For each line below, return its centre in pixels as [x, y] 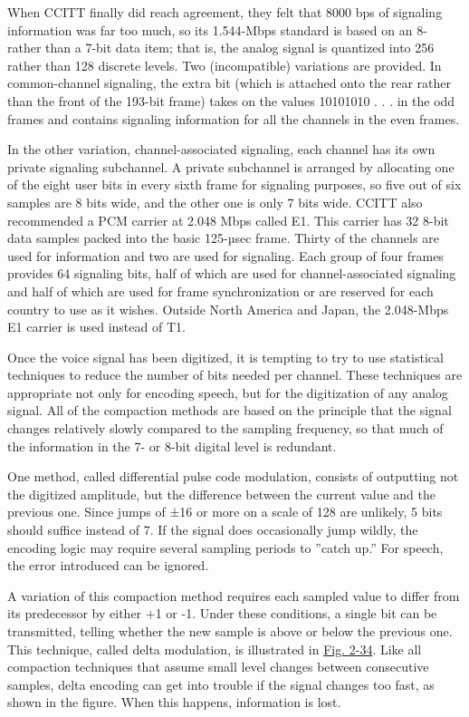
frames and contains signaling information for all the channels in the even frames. [234, 118]
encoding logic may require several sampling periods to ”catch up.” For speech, [225, 547]
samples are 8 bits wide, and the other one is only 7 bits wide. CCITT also [215, 202]
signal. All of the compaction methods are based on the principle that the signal [230, 410]
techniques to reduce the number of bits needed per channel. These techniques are [235, 375]
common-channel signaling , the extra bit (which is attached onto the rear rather [229, 83]
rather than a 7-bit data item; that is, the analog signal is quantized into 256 [221, 48]
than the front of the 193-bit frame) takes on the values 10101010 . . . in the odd [231, 100]
